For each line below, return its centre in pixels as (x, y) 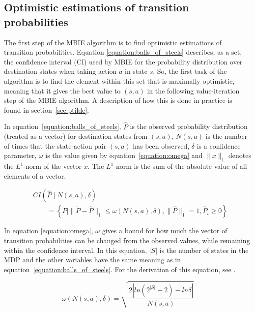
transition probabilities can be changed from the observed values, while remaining (127, 240)
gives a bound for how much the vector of (165, 231)
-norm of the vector (53, 166)
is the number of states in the (204, 250)
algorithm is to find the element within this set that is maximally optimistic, (119, 80)
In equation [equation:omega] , (49, 231)
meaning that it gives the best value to (62, 90)
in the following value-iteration (193, 90)
